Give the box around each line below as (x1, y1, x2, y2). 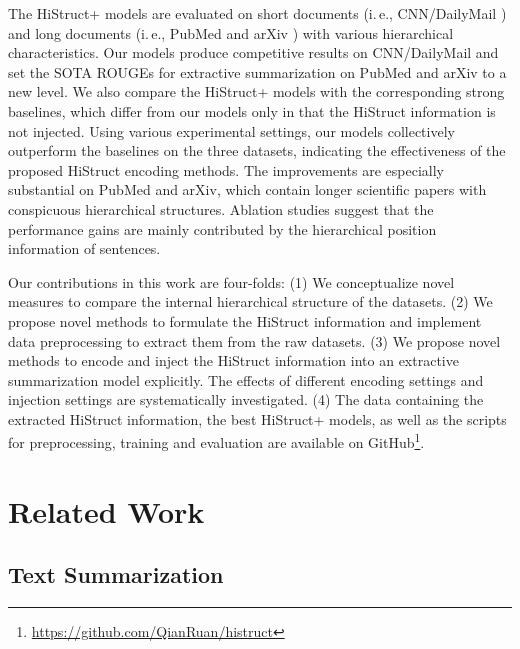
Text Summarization (8, 559, 224, 590)
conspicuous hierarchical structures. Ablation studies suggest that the (8, 198, 434, 219)
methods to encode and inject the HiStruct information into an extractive (8, 350, 459, 371)
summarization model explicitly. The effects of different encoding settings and (8, 369, 484, 390)
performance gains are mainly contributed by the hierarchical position (8, 218, 437, 239)
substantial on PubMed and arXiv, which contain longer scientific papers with (8, 179, 487, 200)
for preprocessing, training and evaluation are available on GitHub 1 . (8, 429, 425, 453)
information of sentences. (8, 238, 161, 259)
